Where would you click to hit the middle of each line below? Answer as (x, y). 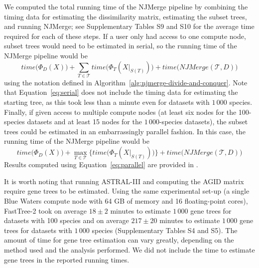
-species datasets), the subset (203, 122)
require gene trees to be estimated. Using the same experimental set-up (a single (127, 191)
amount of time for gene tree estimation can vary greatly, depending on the (119, 240)
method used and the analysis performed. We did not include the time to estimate (129, 250)
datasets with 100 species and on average (66, 220)
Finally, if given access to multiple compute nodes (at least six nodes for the (120, 112)
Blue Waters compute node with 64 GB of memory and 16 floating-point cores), (126, 201)
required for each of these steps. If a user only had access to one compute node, (125, 36)
